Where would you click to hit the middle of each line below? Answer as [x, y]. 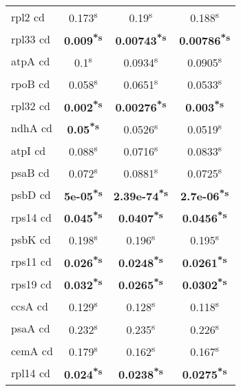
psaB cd [30, 172]
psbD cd [31, 195]
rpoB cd [31, 83]
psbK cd [31, 239]
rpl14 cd [31, 372]
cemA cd [32, 350]
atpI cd [29, 150]
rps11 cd [31, 262]
